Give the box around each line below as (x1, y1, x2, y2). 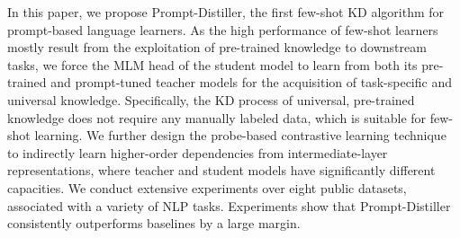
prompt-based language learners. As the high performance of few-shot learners (7, 20, 438, 39)
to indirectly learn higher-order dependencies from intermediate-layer (7, 143, 388, 162)
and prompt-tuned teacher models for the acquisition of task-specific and (50, 73, 452, 92)
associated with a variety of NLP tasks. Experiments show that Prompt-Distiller (7, 196, 451, 215)
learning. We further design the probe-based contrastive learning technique (34, 126, 446, 145)
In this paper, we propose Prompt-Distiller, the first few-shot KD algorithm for (7, 3, 445, 21)
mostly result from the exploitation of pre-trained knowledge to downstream (7, 38, 427, 57)
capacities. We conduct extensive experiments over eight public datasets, (7, 178, 407, 197)
